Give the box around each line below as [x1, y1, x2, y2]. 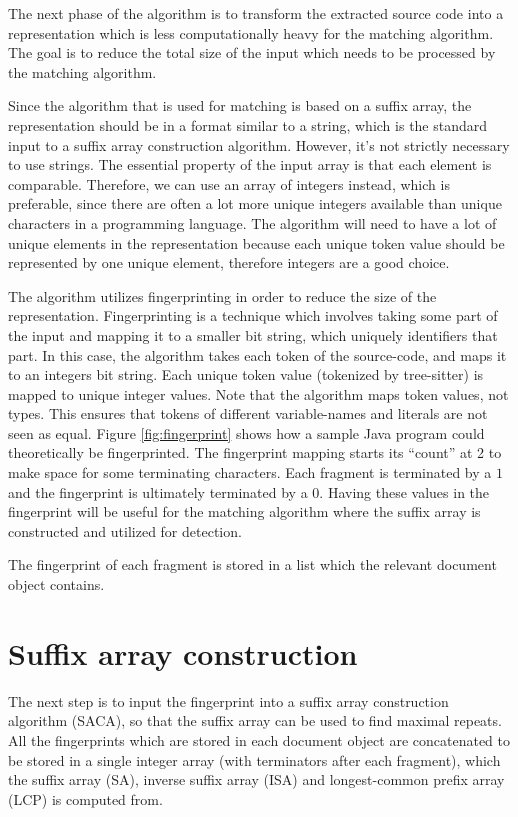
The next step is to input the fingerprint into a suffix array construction [8, 690, 449, 711]
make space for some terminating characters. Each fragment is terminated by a [8, 462, 492, 483]
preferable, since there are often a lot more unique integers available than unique [8, 193, 502, 214]
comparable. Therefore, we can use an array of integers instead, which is [8, 173, 450, 194]
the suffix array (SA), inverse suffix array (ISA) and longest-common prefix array [8, 769, 505, 790]
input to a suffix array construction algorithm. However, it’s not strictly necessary [8, 134, 510, 155]
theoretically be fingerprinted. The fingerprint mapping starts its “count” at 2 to [8, 442, 502, 463]
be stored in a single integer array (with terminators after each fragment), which [8, 749, 501, 770]
